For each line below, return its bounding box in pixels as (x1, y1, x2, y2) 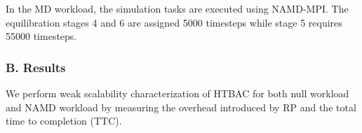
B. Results (6, 58, 66, 76)
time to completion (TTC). (6, 113, 122, 128)
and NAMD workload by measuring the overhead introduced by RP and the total (6, 99, 356, 114)
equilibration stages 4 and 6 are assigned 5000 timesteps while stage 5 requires (6, 15, 342, 29)
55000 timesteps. (6, 29, 77, 43)
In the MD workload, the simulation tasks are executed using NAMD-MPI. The (6, 1, 349, 15)
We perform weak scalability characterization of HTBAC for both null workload (6, 86, 349, 100)
